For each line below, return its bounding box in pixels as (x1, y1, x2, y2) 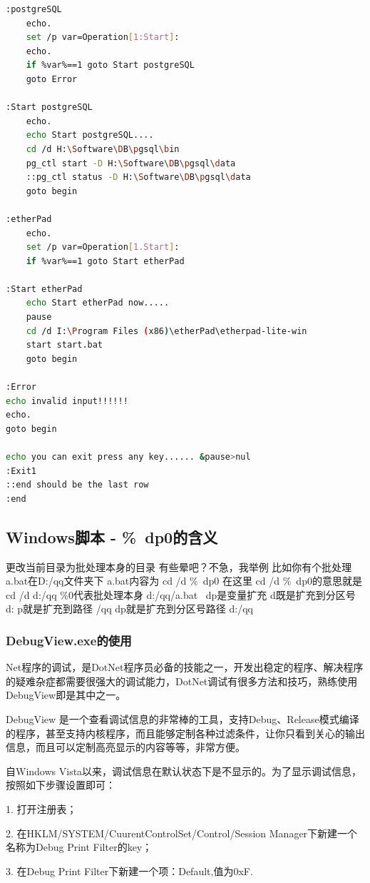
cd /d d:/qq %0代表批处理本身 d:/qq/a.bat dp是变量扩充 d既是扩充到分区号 (6, 587, 356, 602)
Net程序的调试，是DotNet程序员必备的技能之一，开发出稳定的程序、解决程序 (6, 660, 364, 675)
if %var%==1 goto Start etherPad (26, 256, 185, 266)
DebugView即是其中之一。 (6, 687, 126, 702)
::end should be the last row (6, 480, 149, 490)
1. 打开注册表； (6, 801, 77, 816)
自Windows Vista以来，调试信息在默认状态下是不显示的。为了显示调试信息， (6, 763, 362, 778)
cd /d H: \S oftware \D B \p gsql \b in (26, 143, 180, 154)
